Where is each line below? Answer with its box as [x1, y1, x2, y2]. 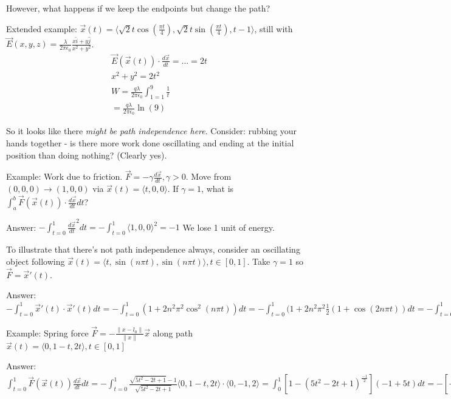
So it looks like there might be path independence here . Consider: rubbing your [6, 124, 297, 137]
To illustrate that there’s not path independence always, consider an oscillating [6, 243, 300, 256]
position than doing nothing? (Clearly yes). [6, 148, 167, 161]
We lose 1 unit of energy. [182, 220, 275, 233]
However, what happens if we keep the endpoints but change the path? [6, 2, 270, 14]
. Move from [185, 170, 232, 183]
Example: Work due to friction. [6, 170, 123, 183]
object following [6, 254, 65, 267]
